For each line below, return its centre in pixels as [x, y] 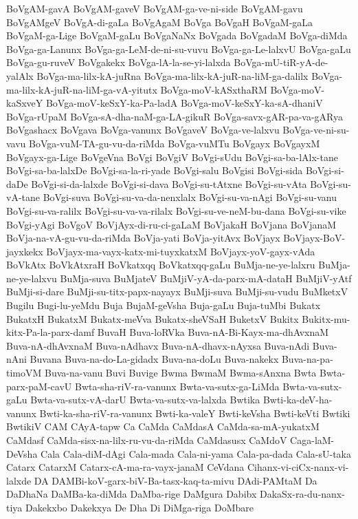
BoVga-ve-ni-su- [316, 130]
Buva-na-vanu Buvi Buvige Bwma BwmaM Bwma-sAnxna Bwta [180, 373]
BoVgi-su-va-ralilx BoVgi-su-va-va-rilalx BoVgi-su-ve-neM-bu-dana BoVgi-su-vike [176, 210]
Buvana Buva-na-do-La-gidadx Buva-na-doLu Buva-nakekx [154, 359]
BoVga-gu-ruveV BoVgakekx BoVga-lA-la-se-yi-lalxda [119, 62]
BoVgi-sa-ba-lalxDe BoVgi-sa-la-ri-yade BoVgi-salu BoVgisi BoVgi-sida [155, 170]
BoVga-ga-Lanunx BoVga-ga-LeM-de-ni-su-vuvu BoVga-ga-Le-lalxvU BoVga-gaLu [179, 49]
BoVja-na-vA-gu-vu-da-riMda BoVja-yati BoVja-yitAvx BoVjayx [143, 238]
